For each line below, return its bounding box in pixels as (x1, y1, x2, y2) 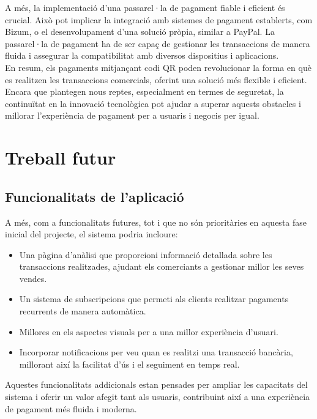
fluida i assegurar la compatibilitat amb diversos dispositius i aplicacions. (5, 49, 279, 62)
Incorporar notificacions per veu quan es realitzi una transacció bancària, (19, 346, 293, 358)
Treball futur (5, 145, 116, 170)
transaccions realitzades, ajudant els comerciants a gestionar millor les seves (19, 260, 304, 273)
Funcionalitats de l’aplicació (5, 187, 184, 206)
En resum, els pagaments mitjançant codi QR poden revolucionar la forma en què (5, 61, 311, 73)
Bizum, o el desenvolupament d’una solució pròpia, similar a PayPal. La (5, 25, 275, 38)
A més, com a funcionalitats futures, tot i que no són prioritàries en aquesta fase (5, 215, 307, 228)
